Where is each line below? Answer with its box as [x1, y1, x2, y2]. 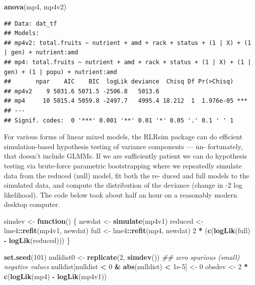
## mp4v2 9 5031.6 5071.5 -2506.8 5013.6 [4, 87, 159, 95]
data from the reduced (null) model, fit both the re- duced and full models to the [4, 170, 250, 180]
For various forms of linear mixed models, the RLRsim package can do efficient [4, 131, 243, 142]
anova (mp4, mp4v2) [4, 1, 67, 11]
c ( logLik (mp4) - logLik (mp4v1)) [4, 271, 107, 281]
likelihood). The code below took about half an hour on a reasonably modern [4, 189, 237, 200]
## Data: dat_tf [4, 20, 57, 27]
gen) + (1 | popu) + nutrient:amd [4, 68, 117, 76]
